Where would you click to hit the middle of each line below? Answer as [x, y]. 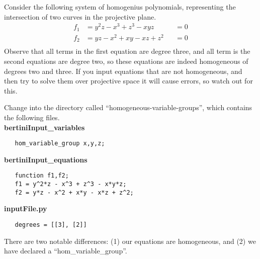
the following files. [32, 117]
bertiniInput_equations [46, 159]
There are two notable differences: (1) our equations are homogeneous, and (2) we [130, 241]
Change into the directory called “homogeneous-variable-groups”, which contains [128, 107]
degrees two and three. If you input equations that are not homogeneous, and [123, 71]
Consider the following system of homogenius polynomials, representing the [120, 7]
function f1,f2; [42, 176]
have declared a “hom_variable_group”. [66, 251]
